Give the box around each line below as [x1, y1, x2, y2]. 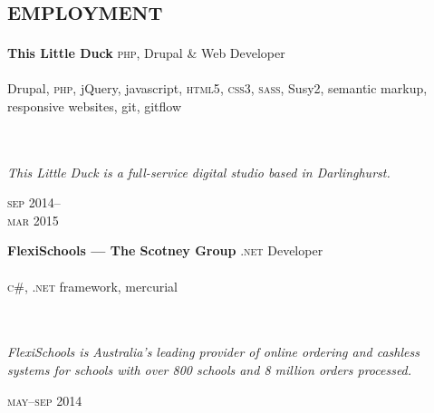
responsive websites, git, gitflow [7, 96, 182, 115]
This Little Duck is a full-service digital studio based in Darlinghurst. [7, 162, 391, 181]
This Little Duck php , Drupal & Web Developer [7, 43, 285, 62]
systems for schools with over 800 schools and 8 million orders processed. [7, 360, 412, 379]
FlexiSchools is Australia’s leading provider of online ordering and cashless [7, 342, 420, 361]
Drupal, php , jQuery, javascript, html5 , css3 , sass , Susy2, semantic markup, [7, 79, 428, 98]
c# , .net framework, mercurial [7, 276, 178, 295]
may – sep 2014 [7, 390, 82, 409]
